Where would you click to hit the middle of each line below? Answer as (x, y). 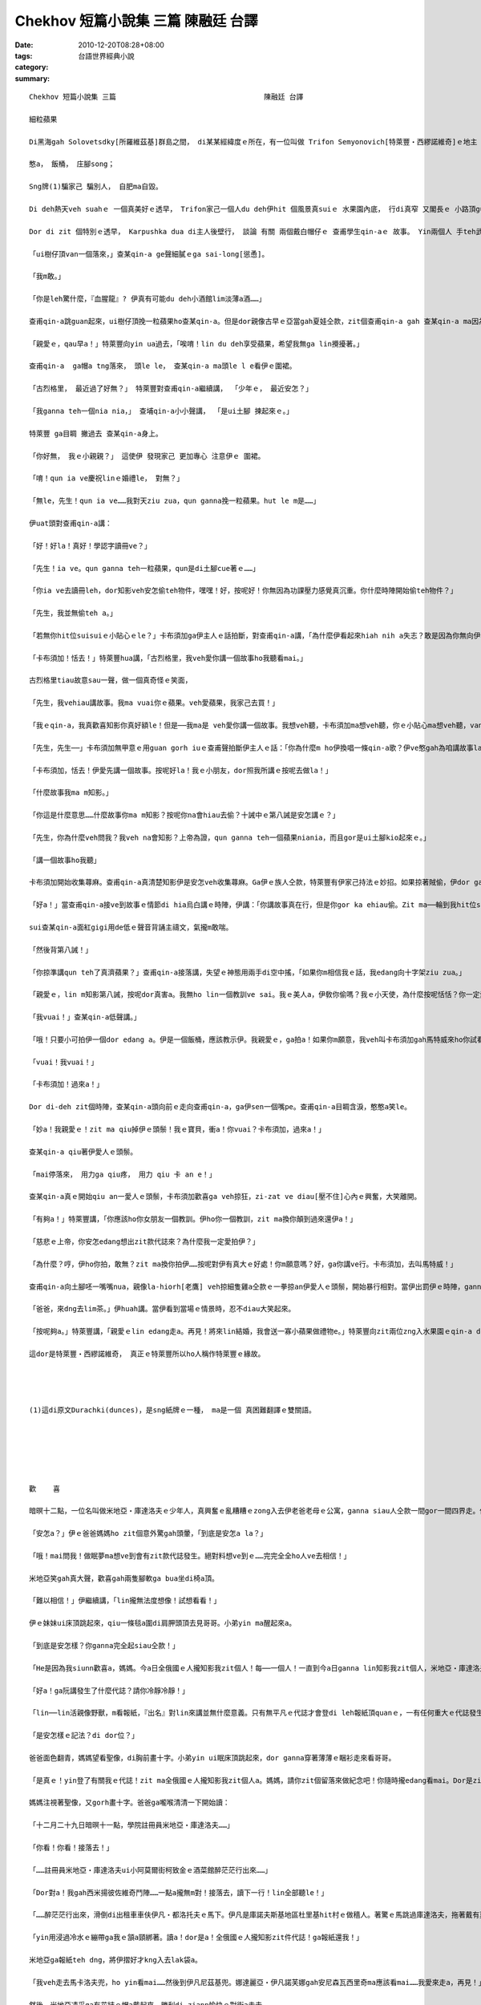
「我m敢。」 (47, 276)
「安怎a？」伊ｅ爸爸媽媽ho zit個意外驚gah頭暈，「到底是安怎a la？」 (148, 1533)
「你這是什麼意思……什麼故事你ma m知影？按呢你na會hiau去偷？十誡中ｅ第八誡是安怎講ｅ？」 (184, 815)
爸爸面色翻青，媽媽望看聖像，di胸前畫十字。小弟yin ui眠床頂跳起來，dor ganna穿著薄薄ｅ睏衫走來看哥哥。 (212, 1758)
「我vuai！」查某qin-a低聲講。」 (85, 1017)
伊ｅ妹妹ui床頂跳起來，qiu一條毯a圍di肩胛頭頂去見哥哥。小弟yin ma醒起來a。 (163, 1623)
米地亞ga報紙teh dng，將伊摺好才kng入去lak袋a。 (115, 1960)
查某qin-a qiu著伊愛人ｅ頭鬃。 (83, 1152)
